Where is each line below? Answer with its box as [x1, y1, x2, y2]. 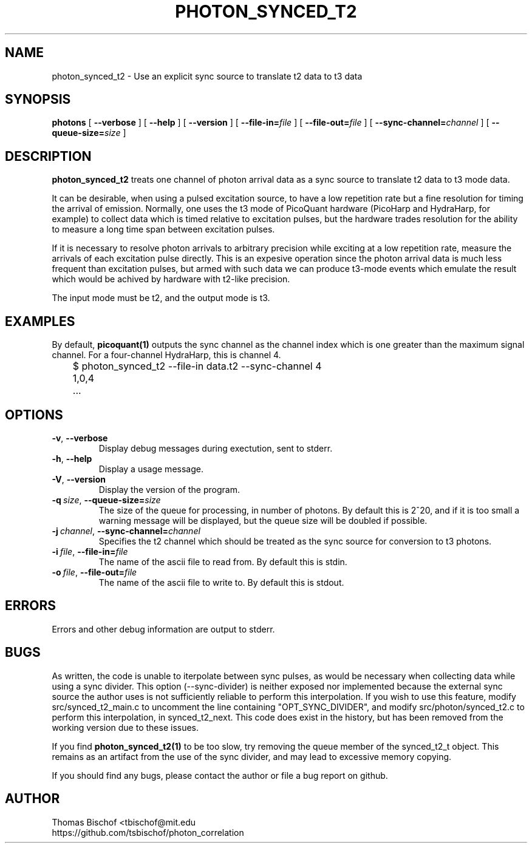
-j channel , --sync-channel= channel [52, 525, 200, 536]
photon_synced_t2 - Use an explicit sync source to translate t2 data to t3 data [52, 70, 363, 81]
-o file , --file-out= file [52, 566, 137, 577]
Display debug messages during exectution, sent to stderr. [98, 443, 333, 453]
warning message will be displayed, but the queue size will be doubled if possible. [98, 515, 428, 526]
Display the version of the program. [98, 484, 240, 495]
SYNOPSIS [5, 92, 71, 107]
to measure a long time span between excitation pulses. [52, 224, 275, 235]
